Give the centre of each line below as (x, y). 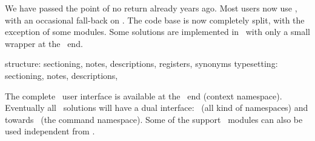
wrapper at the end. (44, 43)
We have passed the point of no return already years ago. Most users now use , (151, 8)
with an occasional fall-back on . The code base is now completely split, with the (155, 20)
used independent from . (50, 131)
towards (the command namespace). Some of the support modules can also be (154, 119)
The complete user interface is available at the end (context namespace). (144, 96)
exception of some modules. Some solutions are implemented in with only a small (157, 32)
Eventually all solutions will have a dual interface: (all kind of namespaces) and (157, 108)
